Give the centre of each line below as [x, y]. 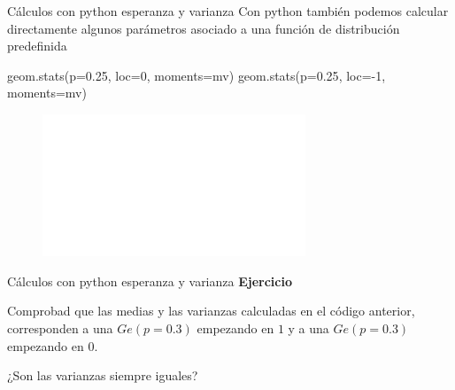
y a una [308, 328]
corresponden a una [60, 328]
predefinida [37, 46]
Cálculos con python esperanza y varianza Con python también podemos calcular [228, 11]
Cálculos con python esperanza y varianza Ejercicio [150, 281]
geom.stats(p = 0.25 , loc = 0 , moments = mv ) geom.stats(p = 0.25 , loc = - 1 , [197, 75]
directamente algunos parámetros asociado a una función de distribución [204, 28]
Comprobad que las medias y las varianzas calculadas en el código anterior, [211, 311]
